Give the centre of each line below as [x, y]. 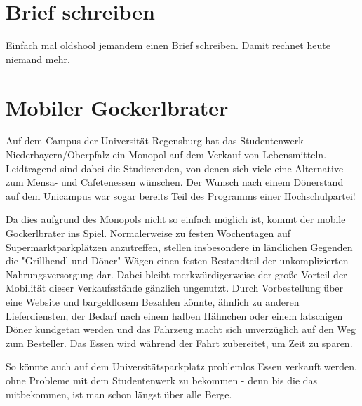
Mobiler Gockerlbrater [117, 107]
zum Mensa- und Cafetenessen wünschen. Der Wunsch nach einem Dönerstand [175, 182]
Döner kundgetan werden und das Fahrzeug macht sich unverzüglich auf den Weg [181, 329]
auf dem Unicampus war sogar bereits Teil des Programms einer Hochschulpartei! [181, 195]
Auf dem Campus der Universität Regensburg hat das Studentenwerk [155, 141]
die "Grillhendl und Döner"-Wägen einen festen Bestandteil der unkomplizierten [177, 260]
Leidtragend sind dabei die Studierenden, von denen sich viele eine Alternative [175, 168]
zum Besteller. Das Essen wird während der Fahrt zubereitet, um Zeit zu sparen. [179, 343]
